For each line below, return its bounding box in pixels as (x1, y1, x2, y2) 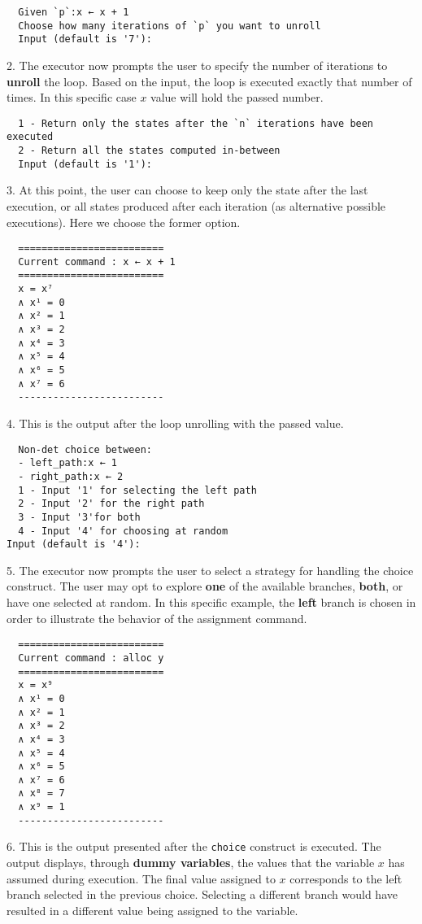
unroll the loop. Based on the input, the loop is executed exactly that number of (7, 72, 412, 89)
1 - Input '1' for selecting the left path (18, 484, 257, 496)
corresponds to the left (289, 870, 402, 887)
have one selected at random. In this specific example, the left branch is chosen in (7, 594, 416, 611)
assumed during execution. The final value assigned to (7, 870, 276, 887)
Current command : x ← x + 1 (18, 255, 176, 268)
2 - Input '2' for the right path (18, 498, 205, 510)
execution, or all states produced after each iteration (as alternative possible (7, 197, 386, 214)
